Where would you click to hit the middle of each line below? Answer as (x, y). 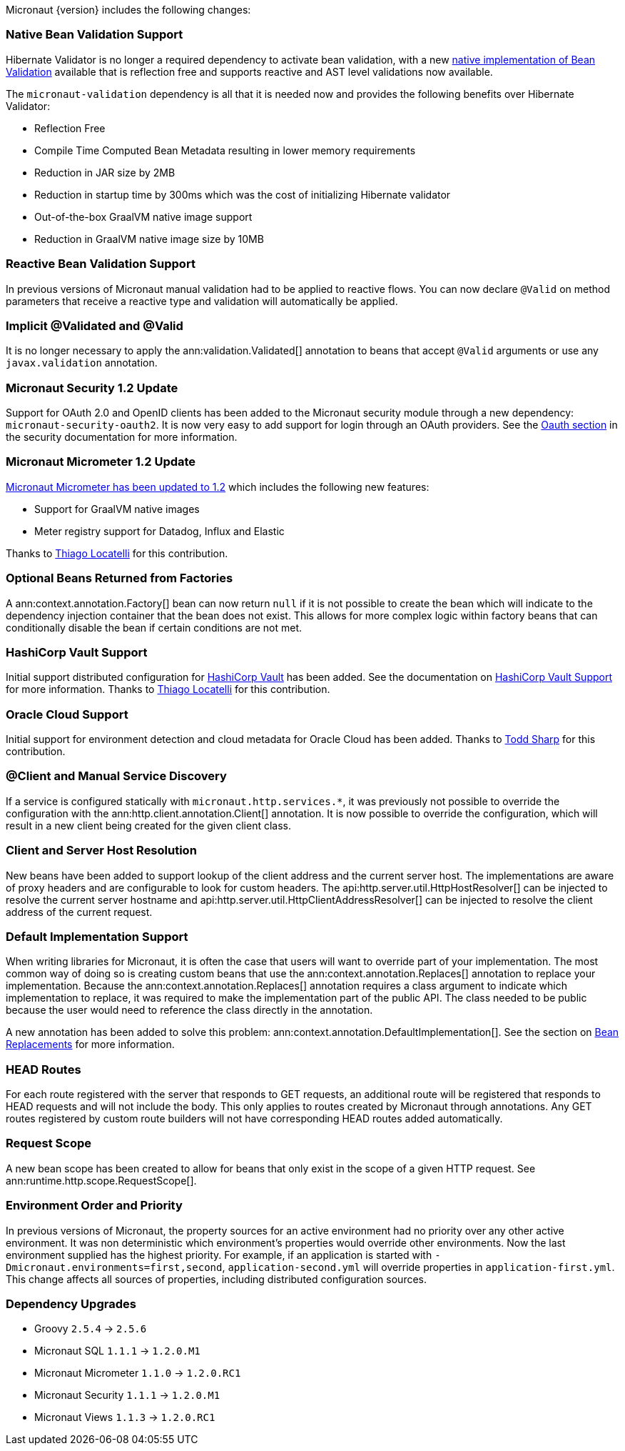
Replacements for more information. (90, 1044)
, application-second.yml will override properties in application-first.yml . (418, 1267)
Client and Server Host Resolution (101, 851)
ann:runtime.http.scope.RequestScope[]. (101, 1180)
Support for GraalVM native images (117, 509)
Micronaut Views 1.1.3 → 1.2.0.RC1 (125, 1417)
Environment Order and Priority (94, 1206)
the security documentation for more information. (122, 437)
